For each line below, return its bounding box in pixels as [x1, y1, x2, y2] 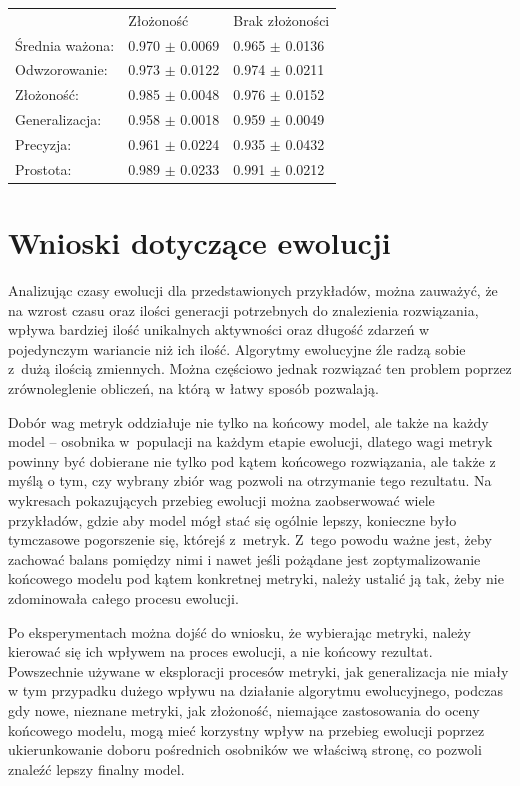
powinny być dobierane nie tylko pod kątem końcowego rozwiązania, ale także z [8, 450, 496, 471]
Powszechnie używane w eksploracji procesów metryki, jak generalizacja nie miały [8, 660, 509, 681]
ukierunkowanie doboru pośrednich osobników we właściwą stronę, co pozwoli [8, 739, 482, 760]
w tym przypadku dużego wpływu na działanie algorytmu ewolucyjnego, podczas [8, 680, 503, 701]
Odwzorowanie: [15, 59, 108, 80]
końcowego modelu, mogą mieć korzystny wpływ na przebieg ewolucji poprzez [8, 719, 485, 740]
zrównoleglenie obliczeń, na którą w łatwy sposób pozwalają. [8, 378, 379, 398]
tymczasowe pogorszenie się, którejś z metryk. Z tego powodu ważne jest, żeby [8, 529, 492, 550]
